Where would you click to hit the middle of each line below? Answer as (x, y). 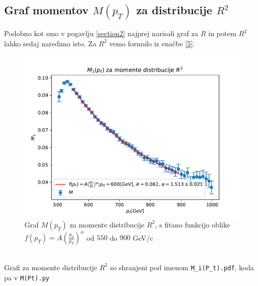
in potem (222, 33)
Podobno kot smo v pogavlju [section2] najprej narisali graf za (101, 33)
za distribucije (174, 10)
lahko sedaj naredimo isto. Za (50, 43)
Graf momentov (46, 10)
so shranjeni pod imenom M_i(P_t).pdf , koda (182, 267)
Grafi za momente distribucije (51, 267)
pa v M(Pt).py (27, 277)
